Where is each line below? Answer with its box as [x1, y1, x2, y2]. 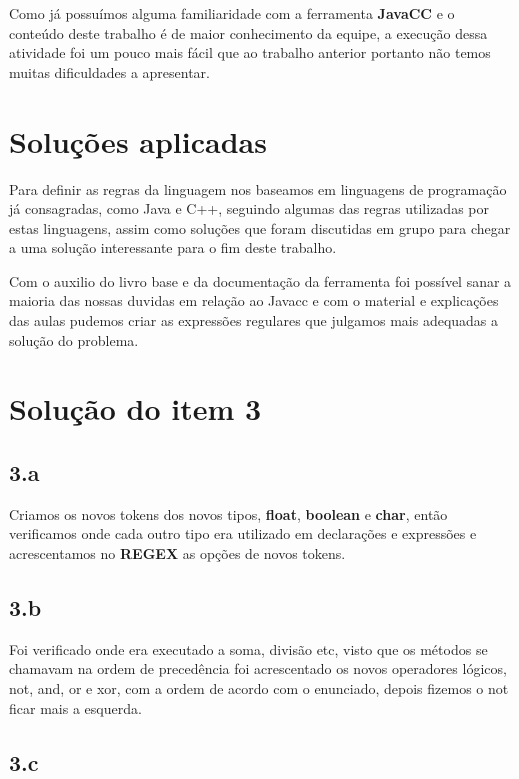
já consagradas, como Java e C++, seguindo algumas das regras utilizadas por [9, 198, 489, 219]
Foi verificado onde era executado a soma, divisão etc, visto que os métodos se [9, 638, 488, 659]
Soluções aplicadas [9, 120, 267, 161]
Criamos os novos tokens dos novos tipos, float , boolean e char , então [9, 503, 448, 524]
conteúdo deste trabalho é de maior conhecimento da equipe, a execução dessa [9, 22, 488, 43]
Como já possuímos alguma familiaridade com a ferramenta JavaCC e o [9, 3, 455, 23]
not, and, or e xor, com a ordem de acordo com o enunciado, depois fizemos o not [9, 678, 509, 698]
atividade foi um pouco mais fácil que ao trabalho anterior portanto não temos [9, 42, 491, 63]
